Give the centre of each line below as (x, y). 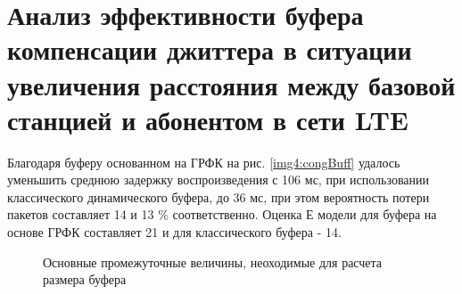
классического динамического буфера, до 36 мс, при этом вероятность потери (219, 196)
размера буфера (85, 279)
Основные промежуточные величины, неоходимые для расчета (213, 261)
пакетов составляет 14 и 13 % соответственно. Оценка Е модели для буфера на (222, 214)
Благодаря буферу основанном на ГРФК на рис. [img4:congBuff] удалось (204, 162)
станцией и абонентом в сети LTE (208, 119)
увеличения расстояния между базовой (231, 84)
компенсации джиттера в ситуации (210, 49)
